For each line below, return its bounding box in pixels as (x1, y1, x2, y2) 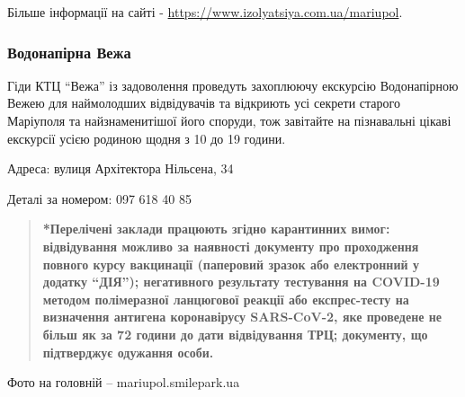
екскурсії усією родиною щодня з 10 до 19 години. (7, 128, 286, 147)
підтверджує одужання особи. (42, 342, 214, 361)
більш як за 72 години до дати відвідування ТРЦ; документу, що (42, 324, 428, 343)
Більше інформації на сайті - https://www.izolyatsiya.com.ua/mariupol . (7, 3, 403, 21)
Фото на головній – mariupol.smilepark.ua (7, 373, 240, 392)
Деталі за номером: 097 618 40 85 (7, 189, 192, 207)
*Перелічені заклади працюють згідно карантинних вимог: (42, 219, 390, 238)
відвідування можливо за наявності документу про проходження (42, 236, 419, 255)
